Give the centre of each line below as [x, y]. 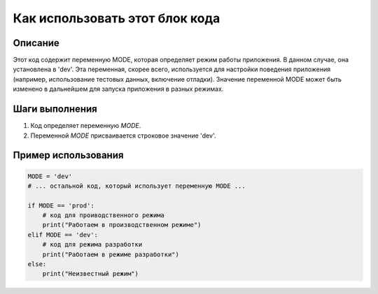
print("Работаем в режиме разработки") [111, 254]
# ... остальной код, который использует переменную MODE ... [136, 186]
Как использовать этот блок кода [117, 18]
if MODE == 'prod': [61, 205]
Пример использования [68, 155]
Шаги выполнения [55, 109]
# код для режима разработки [92, 245]
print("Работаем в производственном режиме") [122, 225]
